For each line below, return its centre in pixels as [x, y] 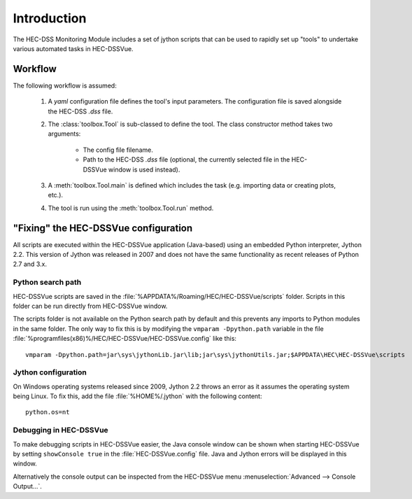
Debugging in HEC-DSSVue [61, 430]
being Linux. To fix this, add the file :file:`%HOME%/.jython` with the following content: [137, 396]
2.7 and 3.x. [30, 264]
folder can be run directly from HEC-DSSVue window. [90, 306]
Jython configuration [50, 372]
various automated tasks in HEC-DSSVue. [73, 48]
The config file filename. [118, 150]
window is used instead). [144, 169]
